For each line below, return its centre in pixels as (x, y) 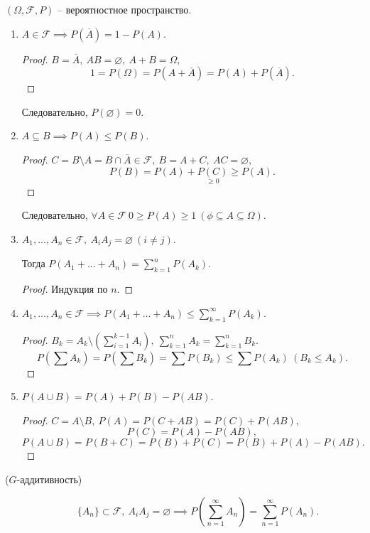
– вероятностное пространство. (125, 9)
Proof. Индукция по (65, 289)
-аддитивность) (49, 479)
